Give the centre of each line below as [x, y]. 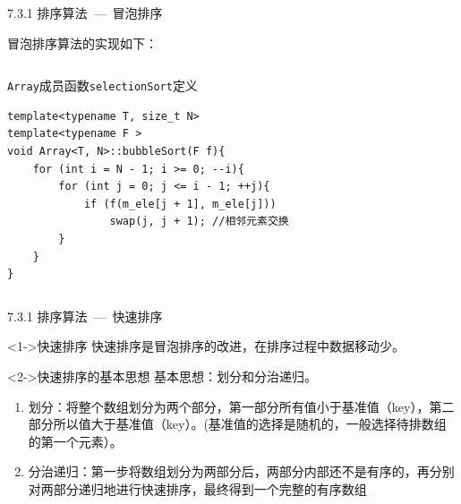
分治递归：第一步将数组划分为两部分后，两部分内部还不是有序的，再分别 [241, 471]
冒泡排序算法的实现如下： [82, 43]
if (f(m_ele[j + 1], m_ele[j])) [180, 204]
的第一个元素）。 [75, 441]
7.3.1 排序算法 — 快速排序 [85, 316]
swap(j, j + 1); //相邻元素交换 [199, 222]
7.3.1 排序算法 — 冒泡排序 [85, 13]
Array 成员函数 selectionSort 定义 [102, 85]
